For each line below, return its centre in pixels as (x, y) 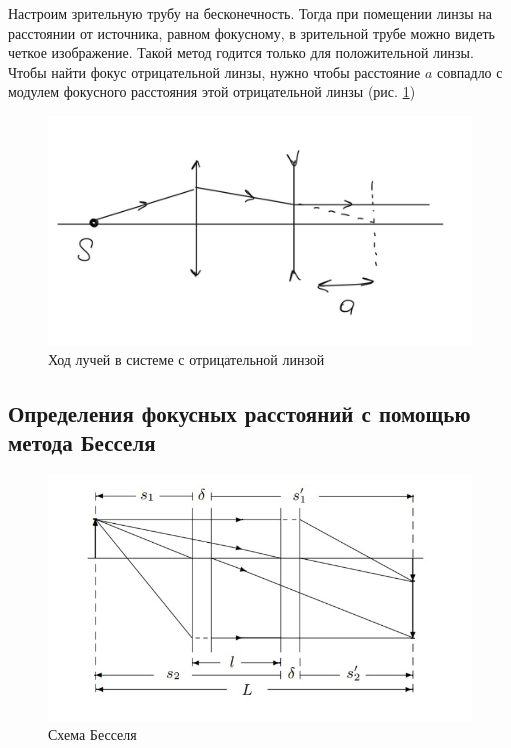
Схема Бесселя (92, 734)
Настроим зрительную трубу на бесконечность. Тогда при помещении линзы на (250, 13)
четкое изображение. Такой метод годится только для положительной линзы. (241, 52)
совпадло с (469, 71)
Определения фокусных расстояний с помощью (239, 412)
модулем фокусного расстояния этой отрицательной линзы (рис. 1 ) (212, 91)
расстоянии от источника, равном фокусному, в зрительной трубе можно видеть (251, 32)
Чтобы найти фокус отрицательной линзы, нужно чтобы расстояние (214, 71)
